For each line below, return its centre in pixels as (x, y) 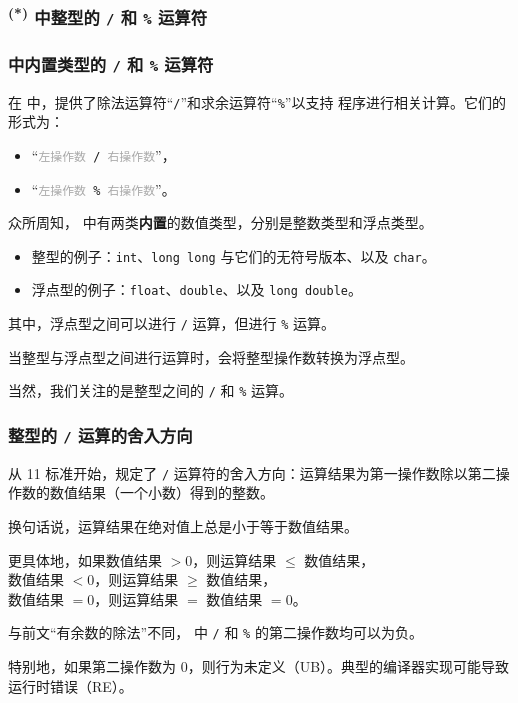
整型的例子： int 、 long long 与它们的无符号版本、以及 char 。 (233, 255)
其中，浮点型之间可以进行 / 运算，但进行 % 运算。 (172, 323)
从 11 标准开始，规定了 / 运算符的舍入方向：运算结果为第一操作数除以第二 (252, 472)
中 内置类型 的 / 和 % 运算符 (111, 63)
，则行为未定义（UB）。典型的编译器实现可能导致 (348, 666)
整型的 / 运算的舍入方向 (100, 434)
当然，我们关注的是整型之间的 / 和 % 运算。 (151, 390)
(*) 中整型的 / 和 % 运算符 (107, 16)
